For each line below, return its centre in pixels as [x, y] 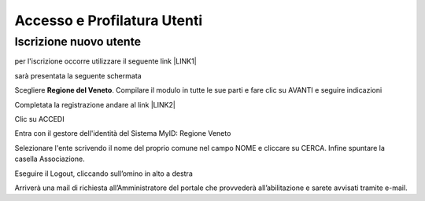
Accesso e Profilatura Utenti [109, 20]
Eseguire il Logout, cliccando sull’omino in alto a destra [103, 174]
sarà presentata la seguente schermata [78, 75]
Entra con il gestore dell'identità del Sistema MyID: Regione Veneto [123, 133]
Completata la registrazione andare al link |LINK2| [95, 104]
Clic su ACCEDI [39, 119]
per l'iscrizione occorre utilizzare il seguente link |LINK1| [105, 61]
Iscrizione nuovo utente [78, 42]
